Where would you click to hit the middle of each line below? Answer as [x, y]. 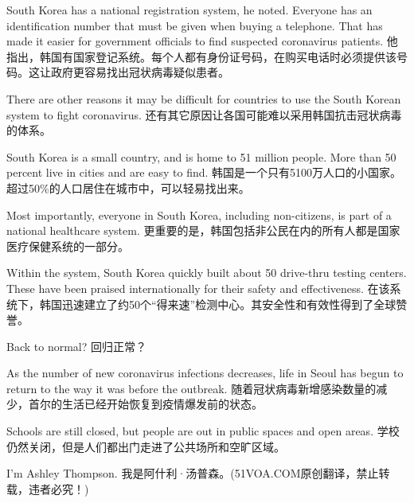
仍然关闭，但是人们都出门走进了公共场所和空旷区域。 [146, 446]
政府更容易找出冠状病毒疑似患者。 [140, 72]
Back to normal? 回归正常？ [76, 346]
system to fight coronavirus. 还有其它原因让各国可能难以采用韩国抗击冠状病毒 [204, 114]
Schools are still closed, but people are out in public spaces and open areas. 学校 [203, 431]
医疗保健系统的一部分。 [68, 246]
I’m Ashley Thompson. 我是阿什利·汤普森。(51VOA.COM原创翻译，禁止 [193, 473]
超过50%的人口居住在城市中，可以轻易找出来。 [128, 187]
